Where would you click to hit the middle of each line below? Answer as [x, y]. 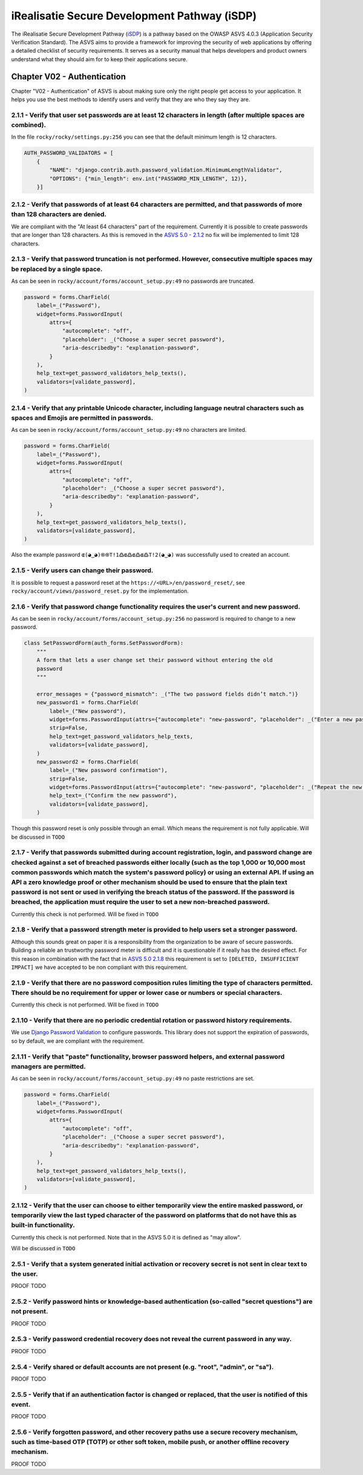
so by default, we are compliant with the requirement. [78, 1041]
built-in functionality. [43, 1225]
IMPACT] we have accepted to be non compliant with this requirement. [99, 967]
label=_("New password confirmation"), [108, 770]
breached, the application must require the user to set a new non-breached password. [140, 902]
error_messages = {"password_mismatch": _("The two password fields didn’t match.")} [168, 694]
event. [21, 1404]
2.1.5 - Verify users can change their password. [82, 570]
